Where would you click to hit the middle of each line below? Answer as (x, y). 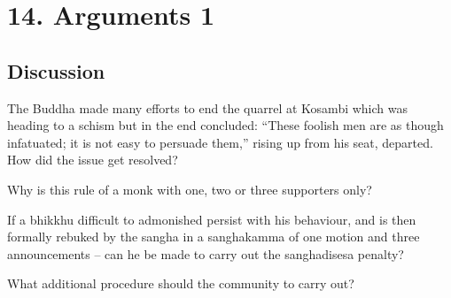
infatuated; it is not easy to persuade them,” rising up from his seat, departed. (220, 142)
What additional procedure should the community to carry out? (181, 283)
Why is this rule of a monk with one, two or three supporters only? (190, 189)
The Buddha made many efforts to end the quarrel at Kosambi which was (208, 107)
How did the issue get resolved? (93, 160)
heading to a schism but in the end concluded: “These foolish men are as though (225, 125)
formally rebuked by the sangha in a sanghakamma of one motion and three (214, 237)
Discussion (56, 70)
